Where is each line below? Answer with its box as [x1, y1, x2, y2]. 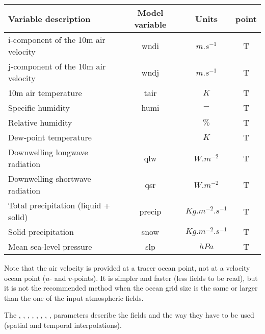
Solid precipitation [8, 226, 74, 237]
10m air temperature [8, 87, 82, 99]
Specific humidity [8, 102, 70, 113]
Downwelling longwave [8, 146, 88, 158]
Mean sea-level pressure [8, 241, 92, 252]
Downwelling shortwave [8, 173, 91, 184]
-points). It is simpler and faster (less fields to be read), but [71, 272, 258, 283]
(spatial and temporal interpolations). [4, 319, 122, 330]
